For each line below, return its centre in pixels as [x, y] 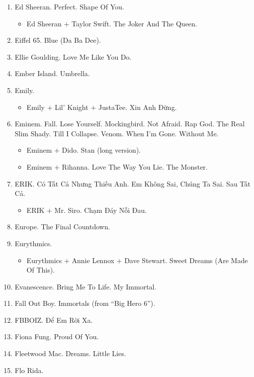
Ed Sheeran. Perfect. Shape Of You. [69, 6]
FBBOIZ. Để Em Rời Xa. [54, 320]
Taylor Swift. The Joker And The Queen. [134, 23]
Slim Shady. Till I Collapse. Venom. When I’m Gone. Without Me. [117, 133]
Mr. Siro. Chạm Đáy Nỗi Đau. [101, 210]
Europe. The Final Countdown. [62, 227]
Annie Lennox [93, 260]
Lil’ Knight [72, 107]
